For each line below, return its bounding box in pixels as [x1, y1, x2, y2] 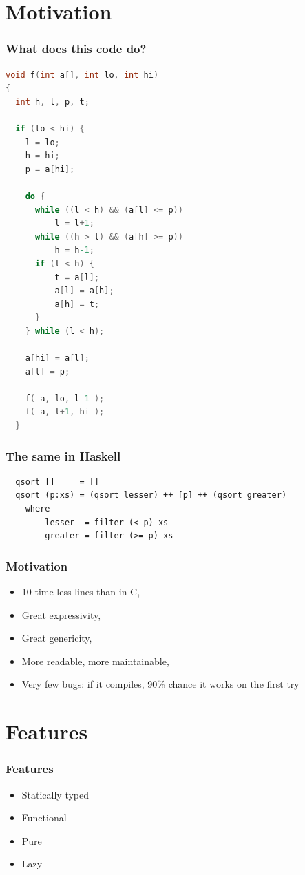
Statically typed [21, 787, 90, 801]
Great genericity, [21, 631, 92, 645]
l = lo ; [25, 137, 60, 147]
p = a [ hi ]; [25, 164, 75, 174]
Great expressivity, [21, 607, 101, 622]
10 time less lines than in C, [21, 584, 140, 599]
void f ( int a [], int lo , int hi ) [6, 70, 159, 80]
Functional [21, 810, 67, 825]
